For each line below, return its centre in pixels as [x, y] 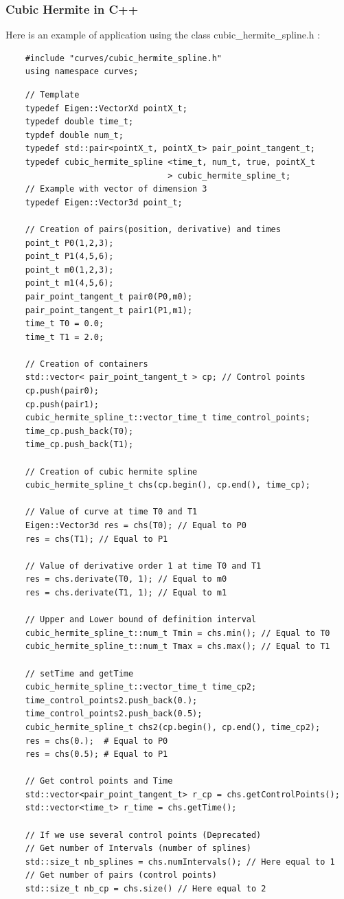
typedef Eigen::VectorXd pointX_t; [106, 108]
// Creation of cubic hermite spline [111, 471]
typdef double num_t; [74, 135]
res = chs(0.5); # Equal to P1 [96, 754]
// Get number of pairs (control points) [121, 875]
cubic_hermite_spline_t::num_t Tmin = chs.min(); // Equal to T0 [177, 633]
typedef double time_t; [79, 122]
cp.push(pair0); [62, 391]
